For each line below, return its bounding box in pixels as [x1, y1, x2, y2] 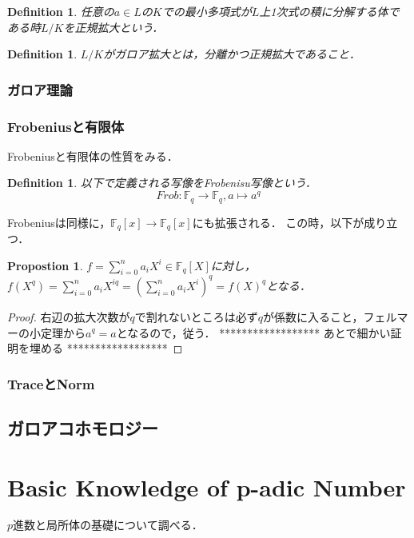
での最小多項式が [161, 3, 252, 19]
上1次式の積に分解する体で [259, 3, 400, 19]
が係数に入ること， [263, 308, 364, 325]
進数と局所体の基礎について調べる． [13, 516, 203, 533]
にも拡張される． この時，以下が [192, 213, 364, 230]
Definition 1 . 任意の [7, 3, 114, 19]
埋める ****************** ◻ [29, 340, 183, 357]
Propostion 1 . [7, 257, 83, 273]
